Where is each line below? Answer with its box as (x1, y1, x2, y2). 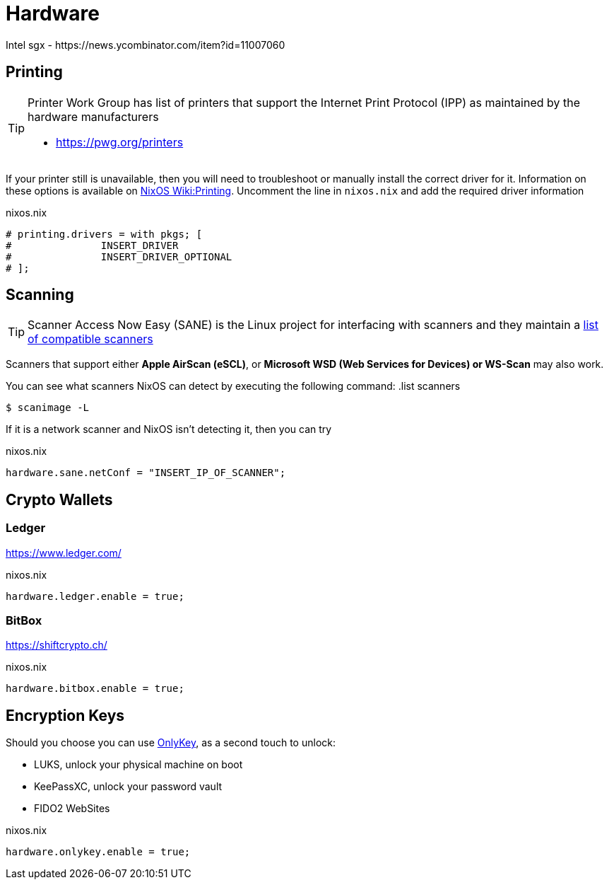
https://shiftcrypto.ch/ (6, 639, 107, 652)
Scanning (6, 286, 74, 304)
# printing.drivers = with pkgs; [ (6, 228, 203, 240)
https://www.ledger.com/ (6, 546, 122, 559)
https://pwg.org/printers (56, 134, 184, 149)
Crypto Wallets (6, 490, 113, 509)
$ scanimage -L (6, 402, 90, 414)
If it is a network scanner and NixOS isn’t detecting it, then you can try (6, 423, 332, 436)
